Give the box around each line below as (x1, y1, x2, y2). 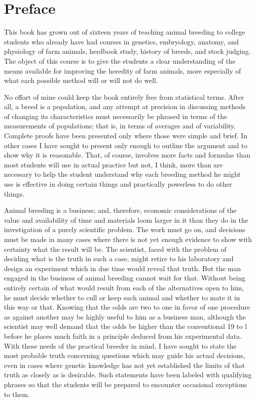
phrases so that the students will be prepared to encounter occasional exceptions (4, 379, 247, 389)
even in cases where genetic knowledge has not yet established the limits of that (4, 360, 245, 370)
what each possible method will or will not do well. (4, 75, 158, 85)
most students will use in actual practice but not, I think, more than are (4, 159, 223, 169)
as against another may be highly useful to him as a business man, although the (4, 311, 246, 321)
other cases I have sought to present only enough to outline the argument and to (4, 140, 248, 150)
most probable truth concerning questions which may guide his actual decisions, (4, 350, 246, 361)
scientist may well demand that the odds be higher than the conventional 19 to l (4, 321, 247, 331)
